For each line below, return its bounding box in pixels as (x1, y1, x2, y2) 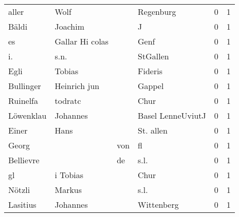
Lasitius (8, 199, 36, 210)
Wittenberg (138, 199, 179, 210)
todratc (54, 95, 81, 106)
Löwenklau (8, 110, 47, 121)
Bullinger (8, 80, 41, 92)
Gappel (138, 80, 164, 92)
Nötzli (8, 184, 30, 196)
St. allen (138, 124, 168, 136)
